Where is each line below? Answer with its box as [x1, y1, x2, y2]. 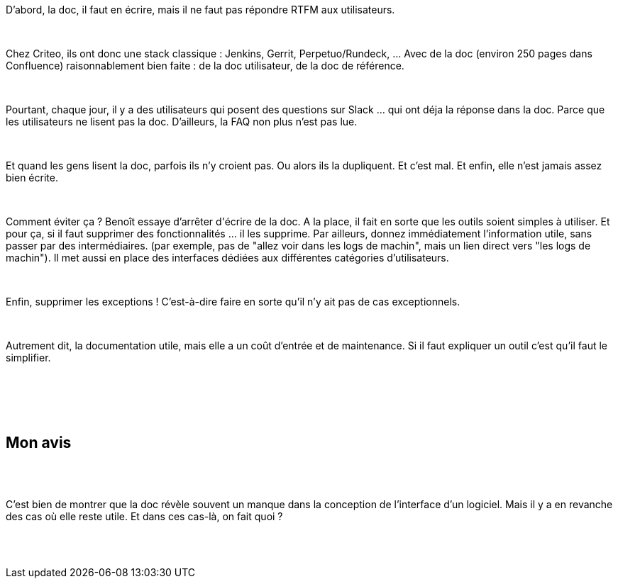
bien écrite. [6, 172, 58, 184]
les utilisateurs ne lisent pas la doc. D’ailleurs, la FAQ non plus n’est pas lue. [6, 116, 358, 128]
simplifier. [6, 352, 51, 364]
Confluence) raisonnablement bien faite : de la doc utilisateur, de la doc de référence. [6, 60, 404, 72]
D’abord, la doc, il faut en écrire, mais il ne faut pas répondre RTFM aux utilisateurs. [6, 4, 395, 16]
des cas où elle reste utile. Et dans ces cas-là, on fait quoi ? [6, 510, 283, 522]
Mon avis [6, 434, 72, 452]
